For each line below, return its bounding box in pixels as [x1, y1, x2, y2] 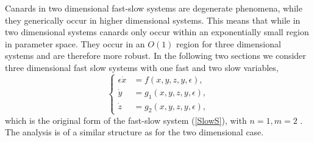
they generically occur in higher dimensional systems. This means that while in [5, 13, 301, 26]
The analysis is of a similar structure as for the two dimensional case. [5, 126, 264, 138]
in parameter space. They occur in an [5, 37, 145, 50]
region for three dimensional [176, 37, 281, 50]
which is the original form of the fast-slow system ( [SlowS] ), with [5, 113, 247, 126]
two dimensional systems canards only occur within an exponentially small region [5, 25, 309, 38]
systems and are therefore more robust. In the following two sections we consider [5, 49, 306, 62]
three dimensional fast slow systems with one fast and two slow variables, [5, 61, 279, 73]
